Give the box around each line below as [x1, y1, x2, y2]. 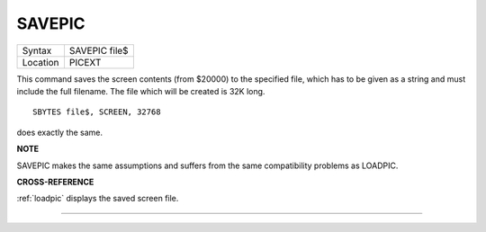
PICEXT [68, 56, 102, 68]
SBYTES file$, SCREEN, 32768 [32, 107, 161, 117]
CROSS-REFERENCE [16, 176, 94, 187]
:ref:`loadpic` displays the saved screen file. [16, 193, 179, 204]
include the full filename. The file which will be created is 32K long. [16, 85, 265, 96]
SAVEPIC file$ [68, 44, 130, 57]
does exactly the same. [16, 127, 103, 138]
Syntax [22, 44, 52, 57]
